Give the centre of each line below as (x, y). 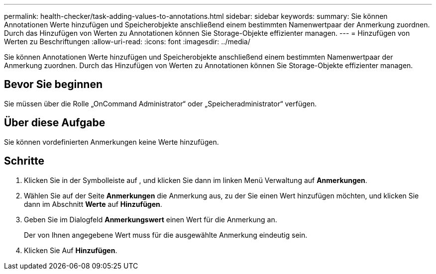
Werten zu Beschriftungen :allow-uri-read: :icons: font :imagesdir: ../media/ (127, 42)
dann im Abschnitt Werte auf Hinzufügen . (93, 204)
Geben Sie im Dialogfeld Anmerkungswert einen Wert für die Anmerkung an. (151, 219)
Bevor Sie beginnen (54, 85)
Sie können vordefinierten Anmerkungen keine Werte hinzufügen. (111, 142)
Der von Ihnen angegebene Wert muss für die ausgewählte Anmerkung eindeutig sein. (166, 235)
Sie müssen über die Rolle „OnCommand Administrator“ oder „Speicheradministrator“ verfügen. (161, 103)
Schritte (24, 161)
